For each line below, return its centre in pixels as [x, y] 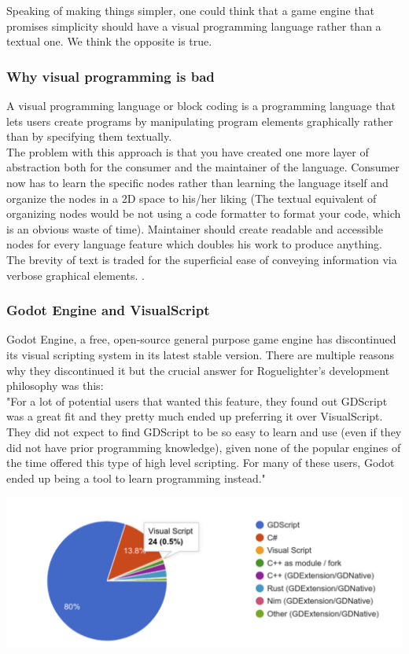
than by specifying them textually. [89, 136]
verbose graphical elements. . [76, 275]
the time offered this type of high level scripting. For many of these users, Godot [201, 463]
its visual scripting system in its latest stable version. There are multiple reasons [200, 354]
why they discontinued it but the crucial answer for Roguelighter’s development [198, 370]
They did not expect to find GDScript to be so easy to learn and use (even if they [204, 431]
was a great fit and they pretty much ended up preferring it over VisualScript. [195, 416]
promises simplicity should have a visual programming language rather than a [194, 26]
